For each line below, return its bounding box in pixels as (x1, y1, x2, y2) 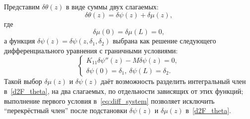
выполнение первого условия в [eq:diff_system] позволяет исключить (4, 95, 215, 106)
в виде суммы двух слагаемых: (66, 1, 159, 11)
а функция (4, 36, 35, 46)
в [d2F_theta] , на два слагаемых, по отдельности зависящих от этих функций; (4, 85, 244, 96)
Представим (4, 1, 40, 11)
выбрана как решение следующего (113, 36, 216, 46)
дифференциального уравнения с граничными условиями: (4, 45, 178, 55)
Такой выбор (4, 76, 42, 86)
